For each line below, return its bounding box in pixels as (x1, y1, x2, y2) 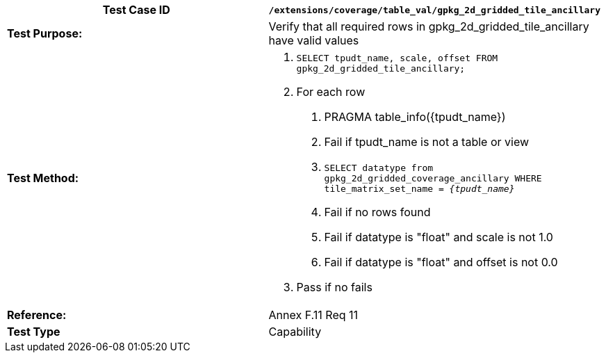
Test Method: (7, 170, 79, 185)
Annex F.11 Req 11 (268, 308, 359, 322)
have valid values (268, 33, 359, 47)
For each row (296, 85, 366, 99)
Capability (268, 325, 322, 339)
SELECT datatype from (324, 163, 434, 173)
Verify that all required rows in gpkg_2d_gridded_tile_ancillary (268, 19, 589, 33)
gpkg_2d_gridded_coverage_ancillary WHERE (324, 173, 542, 184)
